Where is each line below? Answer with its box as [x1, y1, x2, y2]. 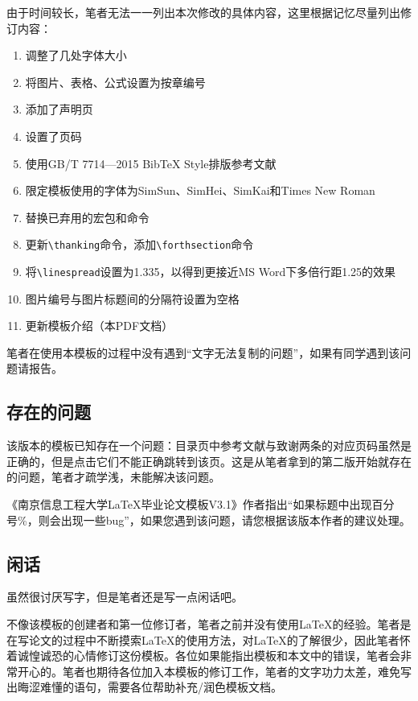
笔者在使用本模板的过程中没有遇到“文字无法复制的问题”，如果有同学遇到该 [6, 344, 400, 361]
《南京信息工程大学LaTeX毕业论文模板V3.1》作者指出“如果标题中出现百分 [6, 496, 395, 513]
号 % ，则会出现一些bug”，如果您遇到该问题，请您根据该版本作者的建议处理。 [6, 511, 411, 528]
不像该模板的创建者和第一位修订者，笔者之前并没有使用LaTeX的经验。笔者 [6, 616, 400, 632]
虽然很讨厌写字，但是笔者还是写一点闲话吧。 [6, 588, 243, 605]
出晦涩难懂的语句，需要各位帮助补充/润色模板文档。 [6, 678, 282, 695]
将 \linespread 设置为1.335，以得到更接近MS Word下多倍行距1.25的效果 [25, 263, 396, 279]
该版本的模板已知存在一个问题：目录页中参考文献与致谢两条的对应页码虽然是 [6, 437, 412, 454]
